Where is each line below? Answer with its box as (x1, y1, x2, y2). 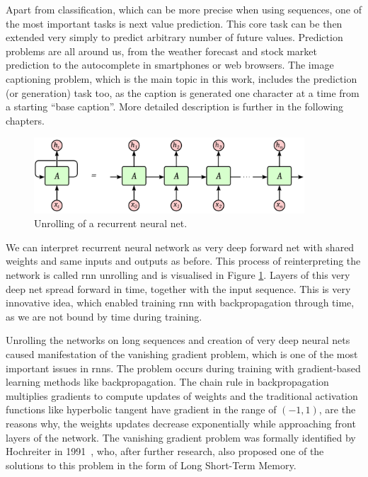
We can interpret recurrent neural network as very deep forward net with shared (6, 239, 355, 254)
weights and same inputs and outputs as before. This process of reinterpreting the (6, 253, 361, 268)
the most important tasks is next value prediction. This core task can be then (6, 16, 343, 30)
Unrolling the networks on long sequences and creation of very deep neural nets (6, 333, 350, 347)
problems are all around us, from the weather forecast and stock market (6, 43, 318, 58)
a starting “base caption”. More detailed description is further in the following (6, 99, 343, 114)
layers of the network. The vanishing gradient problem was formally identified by (6, 430, 356, 444)
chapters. (6, 113, 45, 127)
